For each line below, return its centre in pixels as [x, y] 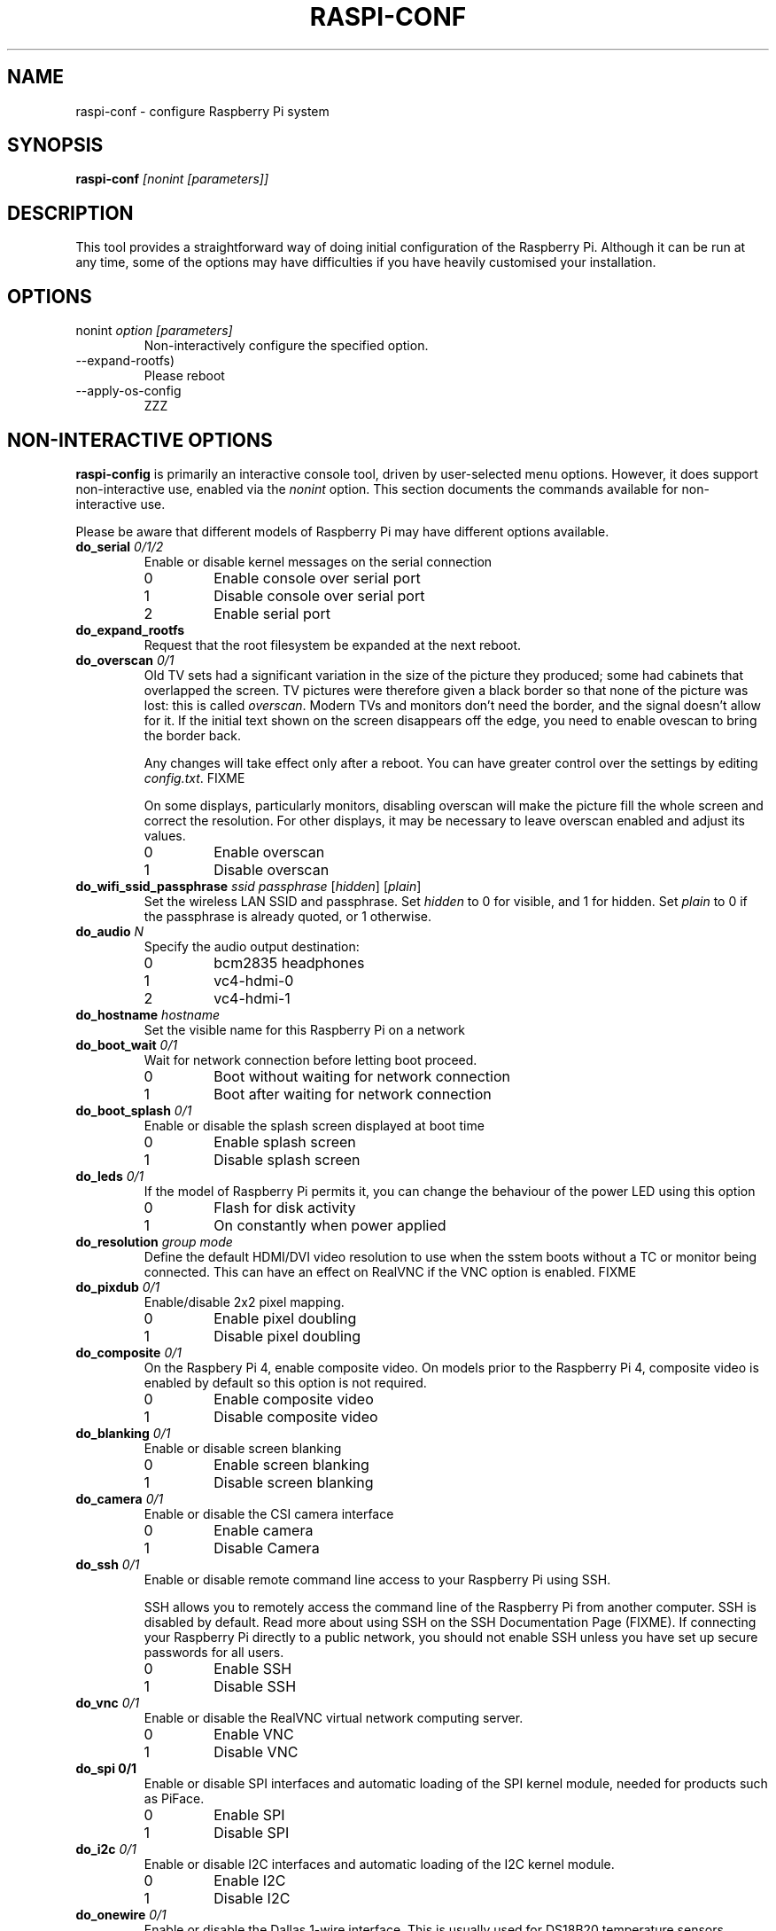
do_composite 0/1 [128, 1352]
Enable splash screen [285, 1141]
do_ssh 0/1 [108, 1564]
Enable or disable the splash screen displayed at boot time [314, 1125]
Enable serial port [272, 613]
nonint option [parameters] [154, 331]
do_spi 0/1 [106, 1768]
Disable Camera [267, 1548]
